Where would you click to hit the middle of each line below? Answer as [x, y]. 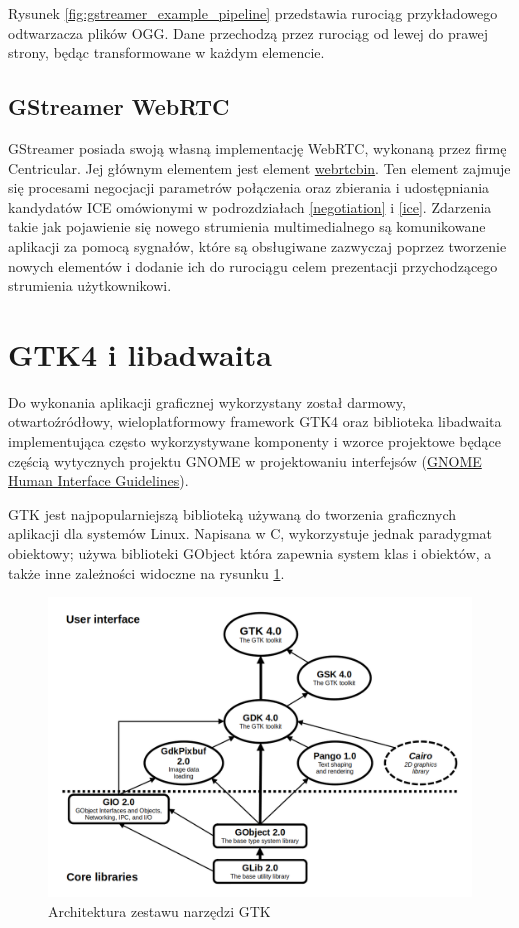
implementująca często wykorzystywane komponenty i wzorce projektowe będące [254, 441]
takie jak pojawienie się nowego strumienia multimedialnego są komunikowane [247, 226]
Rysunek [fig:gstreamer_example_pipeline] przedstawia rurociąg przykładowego [253, 13]
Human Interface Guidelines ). [98, 480]
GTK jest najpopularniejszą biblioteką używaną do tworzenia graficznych [232, 513]
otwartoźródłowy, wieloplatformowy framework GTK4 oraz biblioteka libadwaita [255, 421]
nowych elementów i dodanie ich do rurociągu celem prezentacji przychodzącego [253, 265]
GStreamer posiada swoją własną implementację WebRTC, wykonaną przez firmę [257, 147]
